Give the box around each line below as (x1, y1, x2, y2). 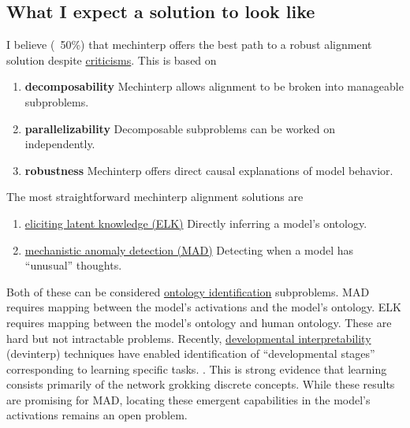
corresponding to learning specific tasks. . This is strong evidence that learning (6, 360, 387, 377)
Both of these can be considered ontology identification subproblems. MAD (6, 283, 370, 300)
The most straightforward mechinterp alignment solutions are (6, 188, 304, 205)
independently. (24, 136, 95, 152)
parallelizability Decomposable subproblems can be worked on (24, 120, 336, 136)
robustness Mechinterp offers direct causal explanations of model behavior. (24, 162, 393, 178)
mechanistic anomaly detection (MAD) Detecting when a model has (24, 241, 354, 258)
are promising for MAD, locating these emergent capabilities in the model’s (6, 391, 371, 408)
